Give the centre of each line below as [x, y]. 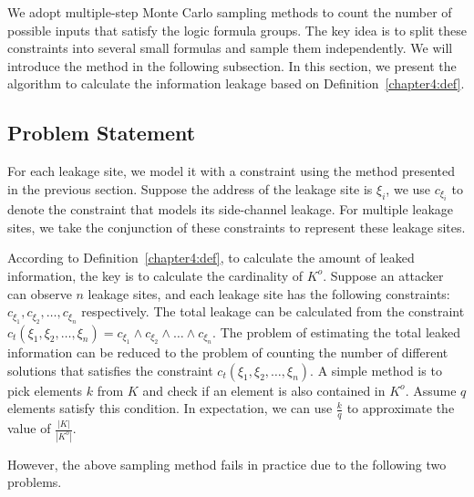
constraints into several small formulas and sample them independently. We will [230, 48]
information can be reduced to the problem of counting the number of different [228, 352]
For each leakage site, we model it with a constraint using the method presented [231, 171]
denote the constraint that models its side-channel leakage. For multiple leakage [231, 209]
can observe [40, 293]
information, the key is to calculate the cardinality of [155, 275]
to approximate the [401, 408]
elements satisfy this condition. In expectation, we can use [170, 408]
